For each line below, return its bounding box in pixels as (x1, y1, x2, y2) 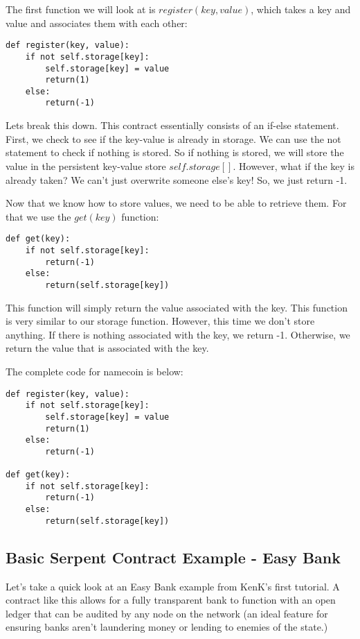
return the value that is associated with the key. (6, 341, 209, 355)
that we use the (6, 209, 71, 223)
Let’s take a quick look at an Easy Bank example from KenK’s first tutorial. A (6, 579, 340, 593)
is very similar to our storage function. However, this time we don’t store (6, 314, 315, 328)
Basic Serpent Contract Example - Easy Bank (6, 546, 341, 568)
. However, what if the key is (233, 158, 354, 173)
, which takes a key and (251, 2, 351, 16)
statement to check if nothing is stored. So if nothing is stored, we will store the (6, 145, 344, 160)
